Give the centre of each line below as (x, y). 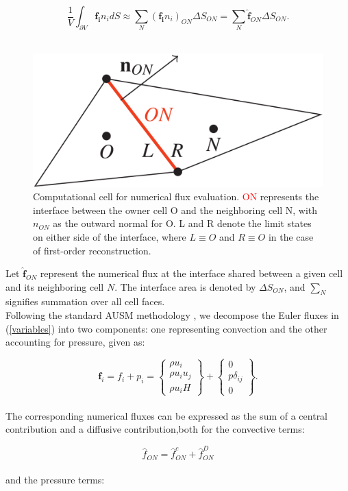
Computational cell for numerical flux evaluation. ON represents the (176, 196)
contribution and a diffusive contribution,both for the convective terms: (155, 429)
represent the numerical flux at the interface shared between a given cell (191, 273)
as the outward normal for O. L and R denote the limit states (182, 223)
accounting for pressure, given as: (75, 342)
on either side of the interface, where (110, 236)
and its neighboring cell (55, 286)
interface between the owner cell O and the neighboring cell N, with (175, 209)
